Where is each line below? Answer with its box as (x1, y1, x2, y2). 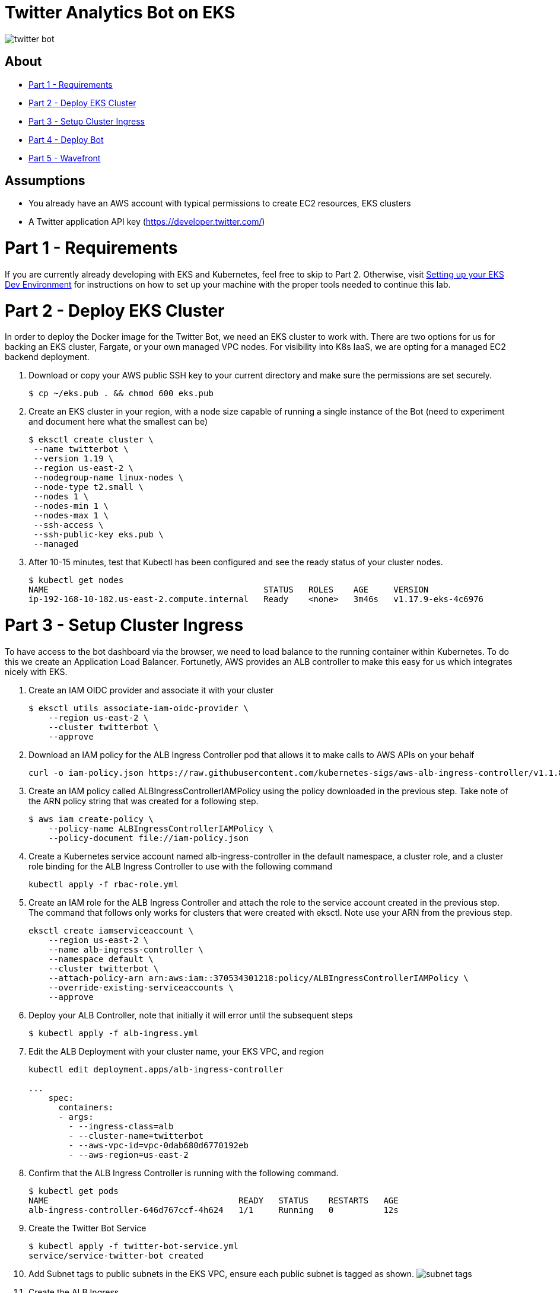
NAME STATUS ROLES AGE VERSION (28, 585, 429, 595)
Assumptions (5, 173, 85, 189)
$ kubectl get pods (28, 1186, 119, 1196)
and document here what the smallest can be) (28, 416, 208, 427)
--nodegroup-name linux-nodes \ (33, 473, 184, 483)
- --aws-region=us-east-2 (68, 1149, 189, 1160)
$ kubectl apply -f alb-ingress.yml (28, 1028, 199, 1038)
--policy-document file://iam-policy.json (48, 833, 249, 843)
